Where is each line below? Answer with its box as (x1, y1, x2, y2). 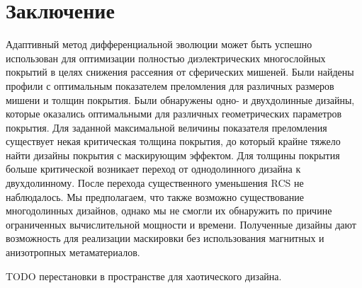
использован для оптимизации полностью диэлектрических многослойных (6, 50, 326, 65)
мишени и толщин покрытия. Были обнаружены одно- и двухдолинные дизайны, (6, 92, 355, 107)
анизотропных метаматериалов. (6, 245, 140, 260)
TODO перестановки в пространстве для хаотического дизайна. (6, 268, 282, 283)
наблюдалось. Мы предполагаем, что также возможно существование (6, 189, 304, 204)
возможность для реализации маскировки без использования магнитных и (6, 231, 324, 246)
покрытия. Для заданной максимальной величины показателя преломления (6, 120, 327, 134)
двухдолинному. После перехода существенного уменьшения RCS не (6, 175, 304, 190)
